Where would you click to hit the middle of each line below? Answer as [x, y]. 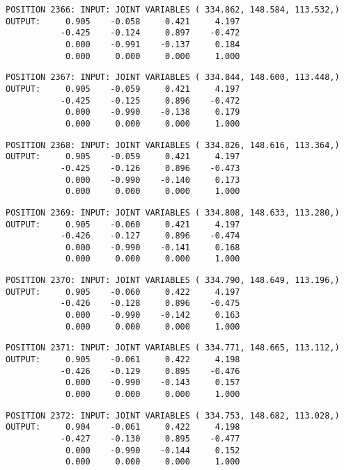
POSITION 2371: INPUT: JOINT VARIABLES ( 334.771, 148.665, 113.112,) [173, 348]
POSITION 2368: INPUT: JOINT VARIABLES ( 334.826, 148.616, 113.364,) [173, 145]
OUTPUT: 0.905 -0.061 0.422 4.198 [123, 360]
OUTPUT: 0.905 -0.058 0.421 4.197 [123, 21]
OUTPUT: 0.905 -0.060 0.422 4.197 [123, 292]
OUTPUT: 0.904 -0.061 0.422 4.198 [123, 427]
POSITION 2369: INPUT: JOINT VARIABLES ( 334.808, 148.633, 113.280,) [173, 212]
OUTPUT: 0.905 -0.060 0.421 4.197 [123, 224]
